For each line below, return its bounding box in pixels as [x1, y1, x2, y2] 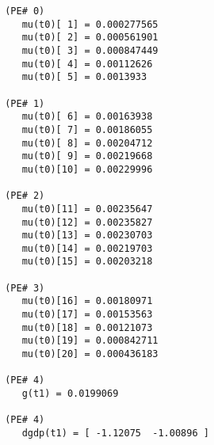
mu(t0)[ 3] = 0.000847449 [21, 44, 159, 56]
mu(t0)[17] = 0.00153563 [21, 309, 153, 321]
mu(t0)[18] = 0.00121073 [21, 321, 153, 333]
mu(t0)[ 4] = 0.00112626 [21, 58, 153, 70]
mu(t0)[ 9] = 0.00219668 [21, 150, 153, 162]
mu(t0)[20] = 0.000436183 [21, 348, 159, 360]
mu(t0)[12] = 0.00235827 [21, 216, 153, 228]
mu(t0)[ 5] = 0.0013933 [21, 71, 147, 83]
